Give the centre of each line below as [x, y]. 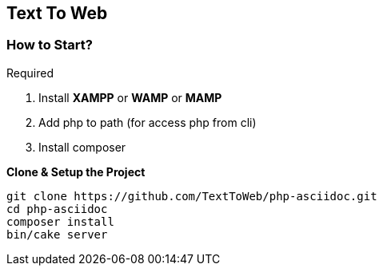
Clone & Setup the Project [76, 171]
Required [30, 73]
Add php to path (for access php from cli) [148, 122]
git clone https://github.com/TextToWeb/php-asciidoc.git [192, 196]
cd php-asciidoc [57, 209]
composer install [60, 221]
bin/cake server [57, 234]
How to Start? [50, 45]
